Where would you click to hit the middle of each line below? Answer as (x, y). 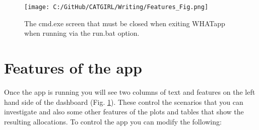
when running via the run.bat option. (82, 33)
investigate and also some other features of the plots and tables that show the (124, 112)
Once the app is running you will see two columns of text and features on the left (130, 91)
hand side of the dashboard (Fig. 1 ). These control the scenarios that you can (124, 102)
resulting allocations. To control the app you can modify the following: (113, 121)
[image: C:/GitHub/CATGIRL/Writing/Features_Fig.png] (116, 7)
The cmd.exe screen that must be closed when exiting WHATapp (125, 23)
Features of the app (73, 68)
